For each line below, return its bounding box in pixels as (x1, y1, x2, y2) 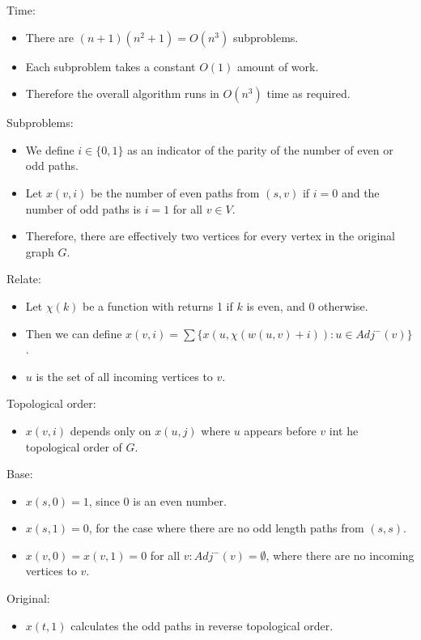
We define (25, 141, 74, 158)
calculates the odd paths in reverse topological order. (70, 617, 334, 634)
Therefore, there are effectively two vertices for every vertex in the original (25, 227, 395, 244)
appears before (244, 422, 317, 439)
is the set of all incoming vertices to (36, 367, 213, 384)
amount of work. (236, 57, 319, 74)
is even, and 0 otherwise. (246, 297, 368, 314)
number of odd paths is (25, 200, 141, 217)
